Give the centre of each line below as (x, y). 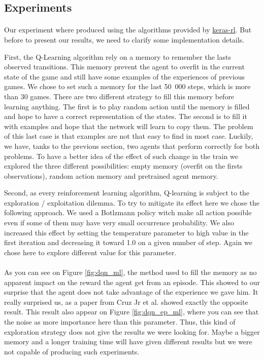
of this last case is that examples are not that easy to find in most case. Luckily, (129, 136)
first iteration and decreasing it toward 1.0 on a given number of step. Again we (128, 242)
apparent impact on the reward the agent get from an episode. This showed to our (132, 282)
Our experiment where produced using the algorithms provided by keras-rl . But (128, 30)
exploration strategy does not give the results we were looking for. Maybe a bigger (132, 331)
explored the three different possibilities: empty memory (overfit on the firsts (123, 166)
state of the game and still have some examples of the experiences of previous (125, 76)
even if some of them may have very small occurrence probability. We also (119, 223)
